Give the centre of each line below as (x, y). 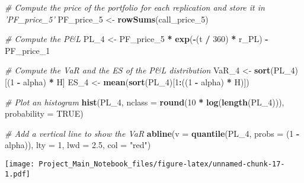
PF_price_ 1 (28, 50)
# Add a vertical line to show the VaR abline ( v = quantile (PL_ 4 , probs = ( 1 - (152, 133)
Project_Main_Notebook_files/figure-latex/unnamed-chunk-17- (162, 164)
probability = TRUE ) (44, 113)
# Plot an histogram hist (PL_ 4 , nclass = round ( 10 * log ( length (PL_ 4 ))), (145, 102)
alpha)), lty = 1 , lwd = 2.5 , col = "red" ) (78, 145)
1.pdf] (17, 174)
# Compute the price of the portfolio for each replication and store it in (135, 7)
